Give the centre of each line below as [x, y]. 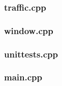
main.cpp [23, 77]
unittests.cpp [31, 54]
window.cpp [29, 30]
